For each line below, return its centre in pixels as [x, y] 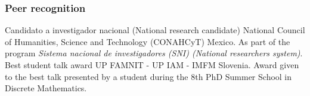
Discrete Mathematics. [46, 88]
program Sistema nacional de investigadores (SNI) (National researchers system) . [154, 53]
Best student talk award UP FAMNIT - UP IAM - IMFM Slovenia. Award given [152, 65]
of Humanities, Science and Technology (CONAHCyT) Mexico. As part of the [148, 41]
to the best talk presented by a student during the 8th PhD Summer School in [148, 76]
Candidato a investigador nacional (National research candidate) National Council [155, 30]
